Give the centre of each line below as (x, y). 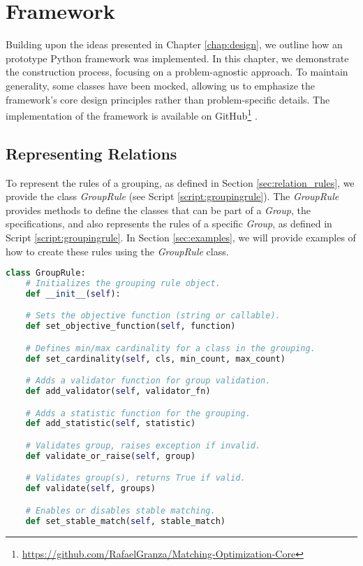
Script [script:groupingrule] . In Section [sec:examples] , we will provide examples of (181, 237)
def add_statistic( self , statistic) (111, 424)
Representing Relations (91, 153)
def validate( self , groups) (90, 489)
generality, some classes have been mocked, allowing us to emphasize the (160, 85)
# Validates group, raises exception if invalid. (143, 446)
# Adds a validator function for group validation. (148, 381)
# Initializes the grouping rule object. (123, 283)
